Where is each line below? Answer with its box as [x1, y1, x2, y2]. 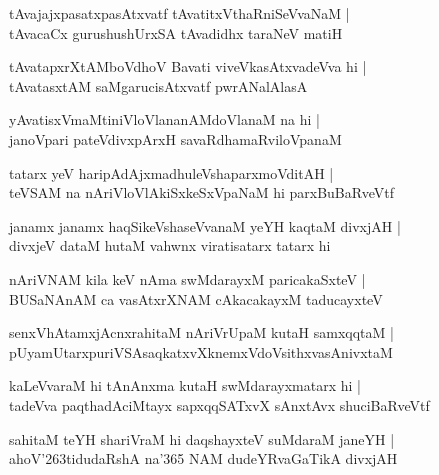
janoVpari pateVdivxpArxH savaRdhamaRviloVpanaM [9, 128, 342, 149]
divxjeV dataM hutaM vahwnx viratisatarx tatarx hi [9, 235, 331, 256]
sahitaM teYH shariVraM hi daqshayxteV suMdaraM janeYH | [9, 428, 395, 449]
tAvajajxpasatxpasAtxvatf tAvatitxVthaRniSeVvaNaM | [9, 3, 350, 23]
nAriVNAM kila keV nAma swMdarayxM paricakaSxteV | [9, 268, 366, 289]
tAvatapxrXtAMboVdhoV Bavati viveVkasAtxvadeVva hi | [9, 56, 367, 77]
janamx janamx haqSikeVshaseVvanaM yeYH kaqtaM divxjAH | [9, 215, 401, 236]
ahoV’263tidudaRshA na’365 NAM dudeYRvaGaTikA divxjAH [9, 448, 398, 469]
